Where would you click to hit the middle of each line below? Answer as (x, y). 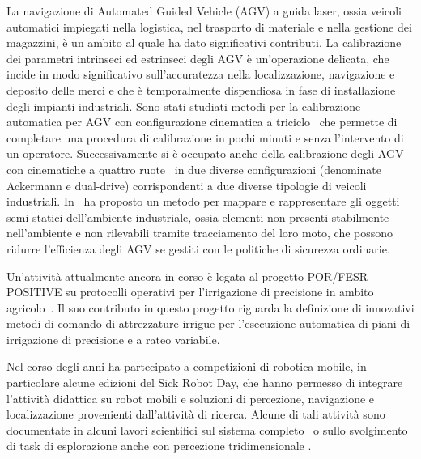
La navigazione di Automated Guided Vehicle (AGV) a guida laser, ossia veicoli (204, 11)
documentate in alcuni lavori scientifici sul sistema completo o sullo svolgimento (207, 429)
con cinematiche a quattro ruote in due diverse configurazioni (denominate (194, 169)
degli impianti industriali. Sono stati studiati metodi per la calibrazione (184, 106)
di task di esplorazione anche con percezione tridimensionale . (159, 446)
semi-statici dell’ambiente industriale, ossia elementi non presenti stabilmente (198, 217)
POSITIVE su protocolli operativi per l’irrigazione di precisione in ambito (190, 292)
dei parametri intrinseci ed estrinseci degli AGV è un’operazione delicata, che (198, 58)
